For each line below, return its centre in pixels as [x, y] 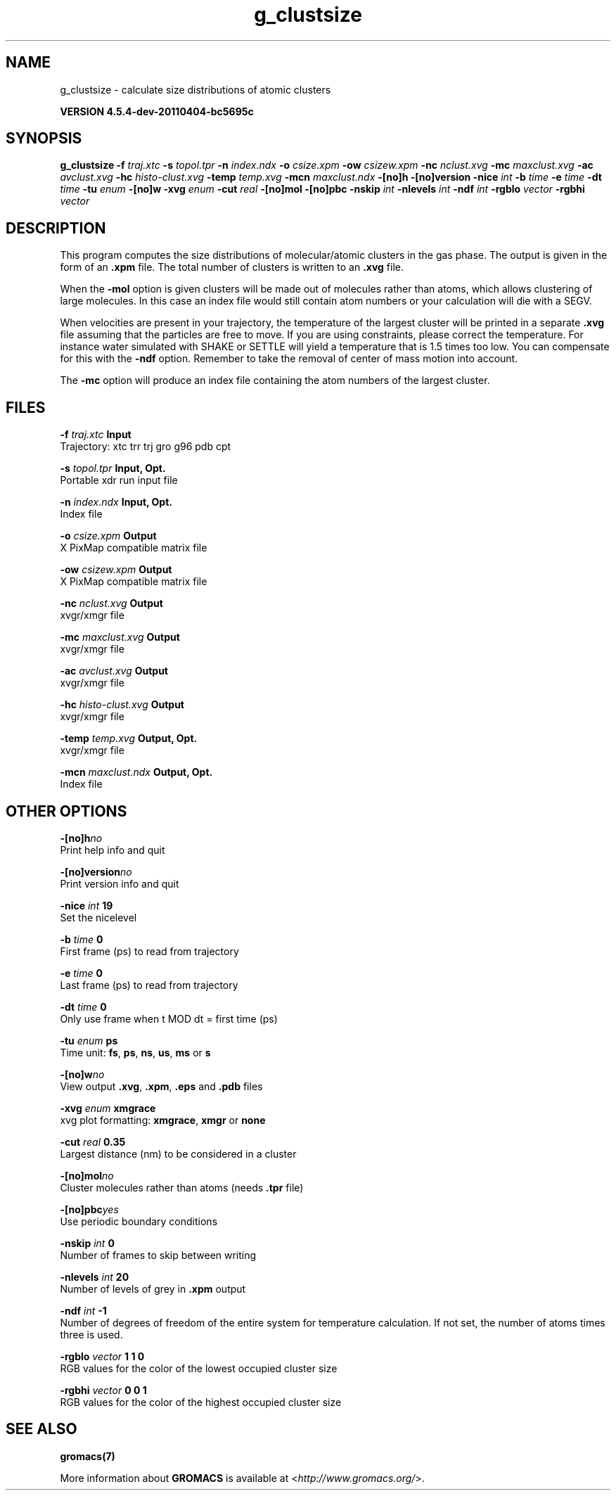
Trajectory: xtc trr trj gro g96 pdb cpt [146, 447]
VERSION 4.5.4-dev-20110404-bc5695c [157, 111]
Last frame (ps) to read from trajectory [149, 985]
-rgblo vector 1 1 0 [102, 1356]
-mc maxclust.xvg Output [120, 637]
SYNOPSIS [44, 139]
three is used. [91, 1334]
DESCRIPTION [56, 228]
